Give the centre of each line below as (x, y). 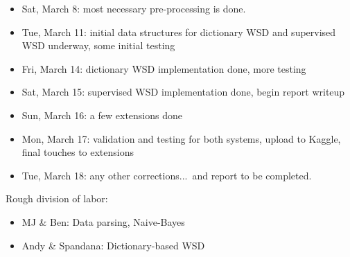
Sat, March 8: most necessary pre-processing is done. (134, 8)
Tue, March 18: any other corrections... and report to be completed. (167, 175)
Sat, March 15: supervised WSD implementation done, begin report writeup (183, 92)
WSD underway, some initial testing (98, 45)
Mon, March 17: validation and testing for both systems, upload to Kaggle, (181, 138)
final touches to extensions (78, 152)
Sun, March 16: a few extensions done (102, 115)
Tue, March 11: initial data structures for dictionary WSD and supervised (179, 32)
